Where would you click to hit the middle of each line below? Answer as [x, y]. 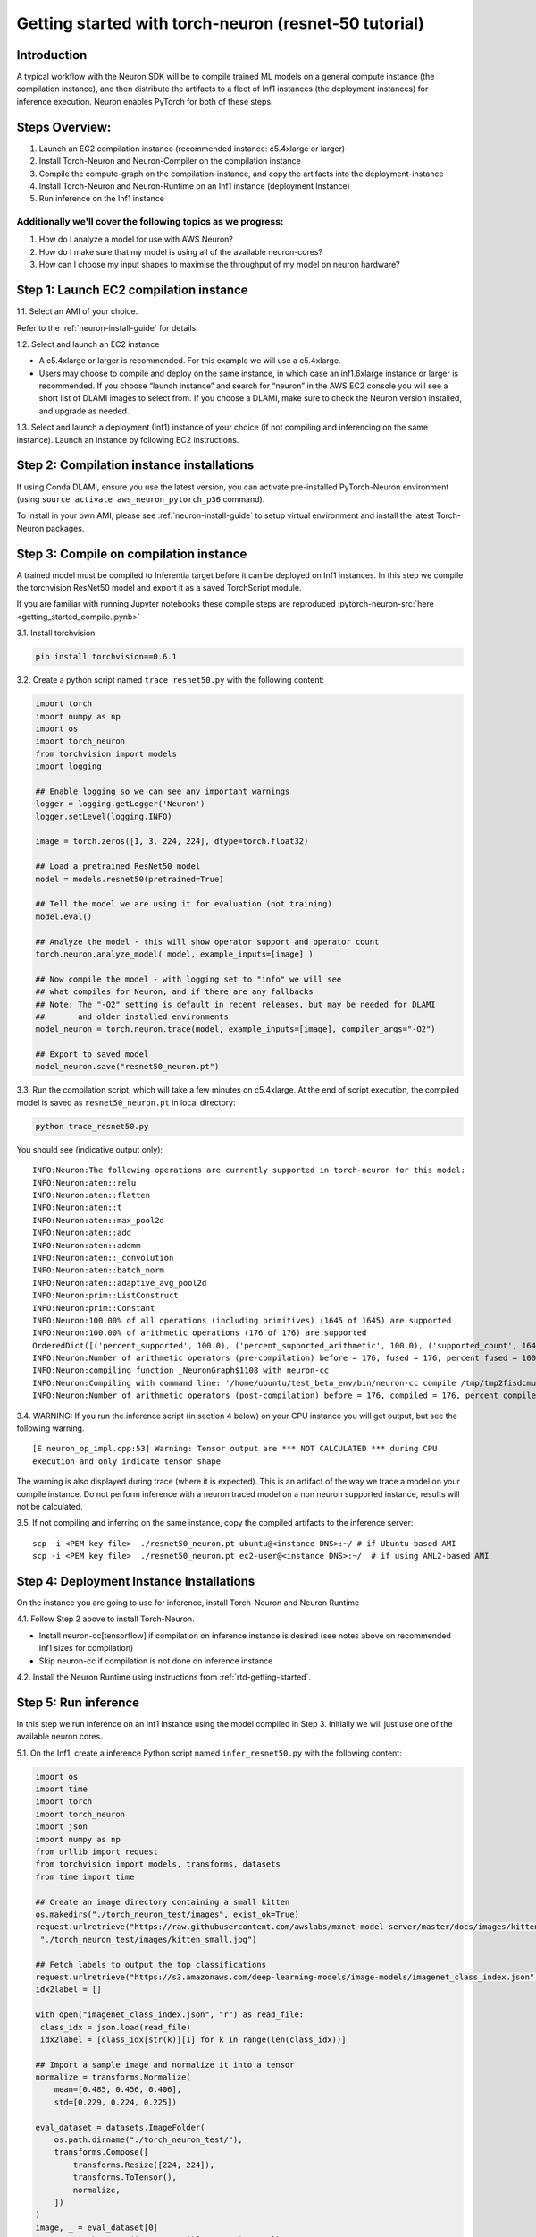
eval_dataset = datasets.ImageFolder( [120, 2127]
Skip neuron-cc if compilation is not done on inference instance [156, 1661]
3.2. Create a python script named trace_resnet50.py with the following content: [171, 680]
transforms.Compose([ [101, 2152]
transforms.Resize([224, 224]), [143, 2165]
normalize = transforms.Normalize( [113, 2077]
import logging [68, 766]
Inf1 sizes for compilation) [86, 1648]
